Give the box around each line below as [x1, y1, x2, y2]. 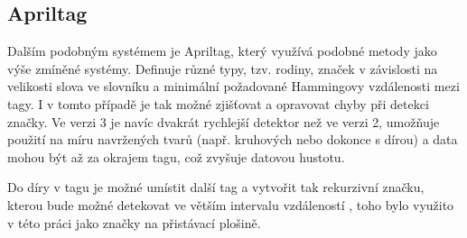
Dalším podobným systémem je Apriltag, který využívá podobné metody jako [7, 41, 437, 60]
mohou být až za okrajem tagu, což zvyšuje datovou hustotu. [7, 147, 345, 166]
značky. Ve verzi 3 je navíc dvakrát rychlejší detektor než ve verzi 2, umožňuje [7, 112, 440, 131]
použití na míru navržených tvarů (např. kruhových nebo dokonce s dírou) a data [7, 130, 458, 149]
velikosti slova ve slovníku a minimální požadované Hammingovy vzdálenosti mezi [7, 77, 460, 96]
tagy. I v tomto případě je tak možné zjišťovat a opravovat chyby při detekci [7, 94, 429, 113]
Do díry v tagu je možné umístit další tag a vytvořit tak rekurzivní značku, [7, 178, 425, 197]
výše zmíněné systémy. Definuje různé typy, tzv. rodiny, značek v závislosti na [7, 59, 438, 78]
